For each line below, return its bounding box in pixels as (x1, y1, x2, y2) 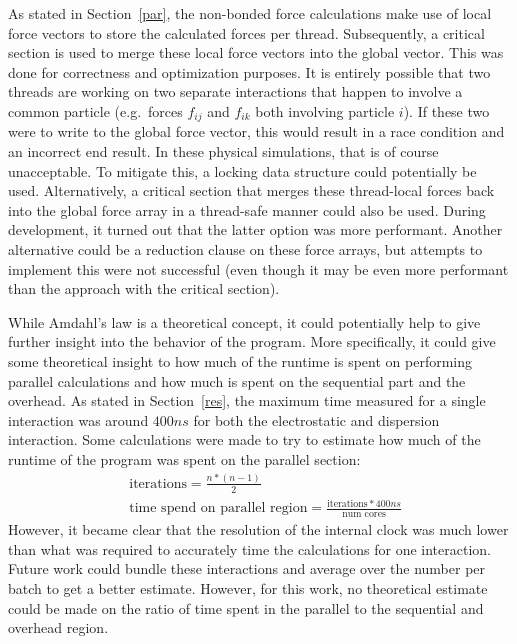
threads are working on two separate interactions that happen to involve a (8, 81, 463, 102)
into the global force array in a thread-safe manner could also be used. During (8, 199, 486, 220)
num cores (342, 509, 386, 520)
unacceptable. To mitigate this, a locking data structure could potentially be (8, 160, 477, 181)
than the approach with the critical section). (8, 278, 280, 299)
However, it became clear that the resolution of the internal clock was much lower (8, 519, 509, 540)
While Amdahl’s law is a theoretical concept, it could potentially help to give (8, 311, 481, 332)
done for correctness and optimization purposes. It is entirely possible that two (8, 61, 491, 82)
